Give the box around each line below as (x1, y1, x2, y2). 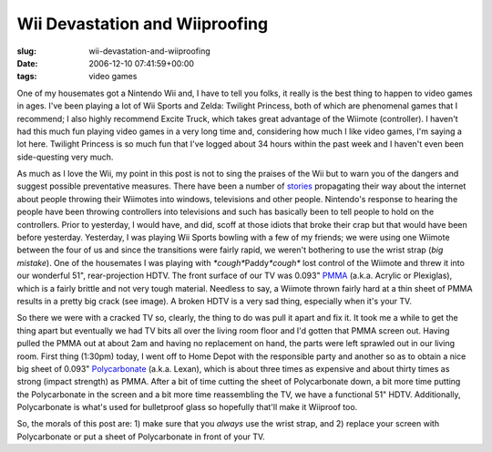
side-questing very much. (16, 151, 114, 162)
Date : (16, 57, 38, 68)
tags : (16, 71, 37, 82)
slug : (16, 46, 36, 56)
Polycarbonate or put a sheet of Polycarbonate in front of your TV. (16, 431, 266, 442)
